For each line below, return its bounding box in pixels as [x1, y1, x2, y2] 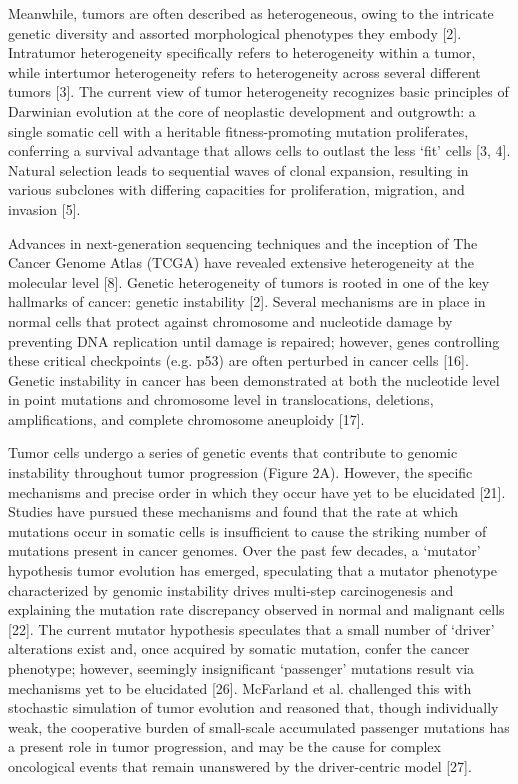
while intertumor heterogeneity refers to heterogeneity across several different [8, 61, 481, 82]
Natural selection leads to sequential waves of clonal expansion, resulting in [8, 159, 469, 180]
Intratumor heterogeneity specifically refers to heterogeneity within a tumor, [8, 42, 476, 63]
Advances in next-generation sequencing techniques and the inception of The [8, 232, 478, 253]
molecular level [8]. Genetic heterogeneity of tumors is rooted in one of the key [8, 271, 490, 292]
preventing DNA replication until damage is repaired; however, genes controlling [8, 330, 500, 351]
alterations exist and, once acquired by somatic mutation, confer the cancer [8, 638, 470, 659]
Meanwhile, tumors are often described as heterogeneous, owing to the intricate [8, 3, 494, 23]
